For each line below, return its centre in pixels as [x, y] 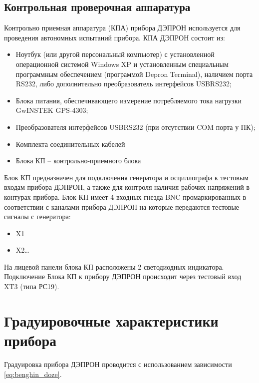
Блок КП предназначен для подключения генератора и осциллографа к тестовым [127, 177]
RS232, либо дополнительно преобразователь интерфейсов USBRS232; [124, 84]
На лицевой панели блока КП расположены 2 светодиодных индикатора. [114, 266]
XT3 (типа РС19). [32, 286]
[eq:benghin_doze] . [33, 374]
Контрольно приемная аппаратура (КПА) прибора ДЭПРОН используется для [122, 28]
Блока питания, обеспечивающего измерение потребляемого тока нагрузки [129, 100]
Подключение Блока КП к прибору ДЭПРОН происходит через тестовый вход [123, 276]
